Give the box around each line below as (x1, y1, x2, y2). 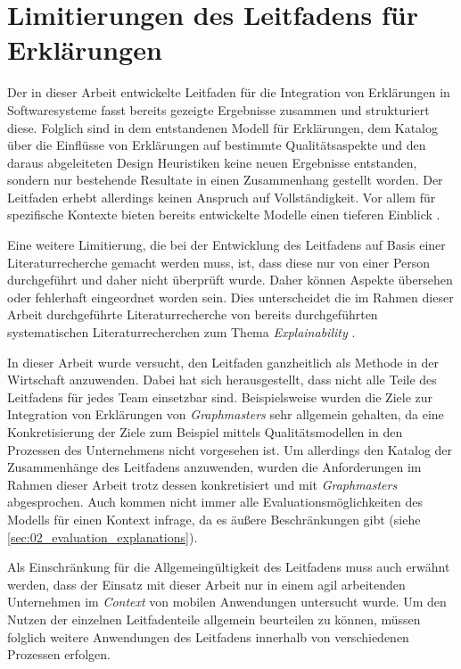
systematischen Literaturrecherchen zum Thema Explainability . (7, 323, 356, 342)
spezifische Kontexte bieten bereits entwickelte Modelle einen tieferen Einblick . (7, 205, 440, 224)
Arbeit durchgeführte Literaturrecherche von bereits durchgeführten (7, 305, 378, 324)
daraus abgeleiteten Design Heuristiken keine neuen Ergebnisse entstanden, (7, 153, 417, 171)
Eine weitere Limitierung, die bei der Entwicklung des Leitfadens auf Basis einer (7, 235, 446, 254)
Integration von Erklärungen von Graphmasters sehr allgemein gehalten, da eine (7, 405, 444, 424)
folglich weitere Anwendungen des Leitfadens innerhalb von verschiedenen (7, 627, 409, 646)
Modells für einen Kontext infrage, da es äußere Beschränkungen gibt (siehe (7, 509, 421, 528)
